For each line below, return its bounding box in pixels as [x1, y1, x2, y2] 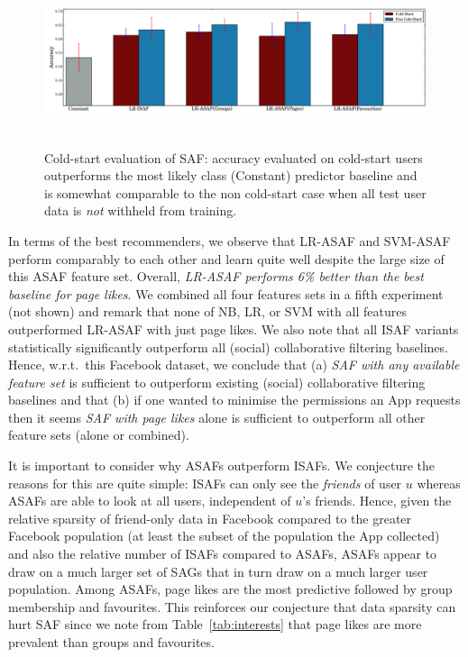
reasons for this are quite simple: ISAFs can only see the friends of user [8, 473, 402, 492]
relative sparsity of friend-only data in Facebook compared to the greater [8, 508, 412, 527]
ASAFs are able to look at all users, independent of [8, 491, 291, 510]
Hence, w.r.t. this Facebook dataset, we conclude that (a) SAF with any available [8, 355, 460, 374]
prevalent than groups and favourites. [8, 633, 215, 651]
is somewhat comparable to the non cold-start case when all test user [44, 183, 427, 202]
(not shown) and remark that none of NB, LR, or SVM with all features [8, 302, 407, 321]
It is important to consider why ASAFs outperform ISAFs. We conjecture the [8, 456, 436, 475]
